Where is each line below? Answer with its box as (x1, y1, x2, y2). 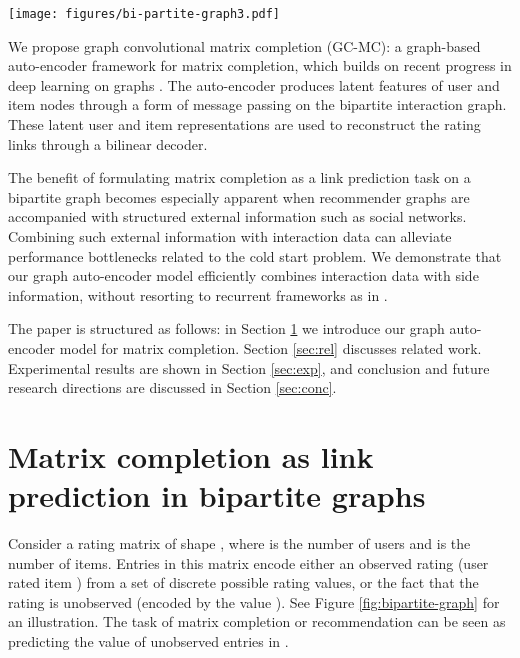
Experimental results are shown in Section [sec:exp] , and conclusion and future (8, 357, 490, 378)
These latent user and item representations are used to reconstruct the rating (8, 114, 481, 135)
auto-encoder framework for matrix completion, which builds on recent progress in (8, 55, 512, 76)
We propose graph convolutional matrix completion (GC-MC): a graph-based (8, 35, 481, 56)
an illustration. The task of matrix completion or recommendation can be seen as (8, 611, 506, 632)
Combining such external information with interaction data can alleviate (8, 226, 452, 246)
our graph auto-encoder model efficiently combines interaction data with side (8, 265, 479, 286)
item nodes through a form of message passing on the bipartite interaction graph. (8, 94, 507, 115)
